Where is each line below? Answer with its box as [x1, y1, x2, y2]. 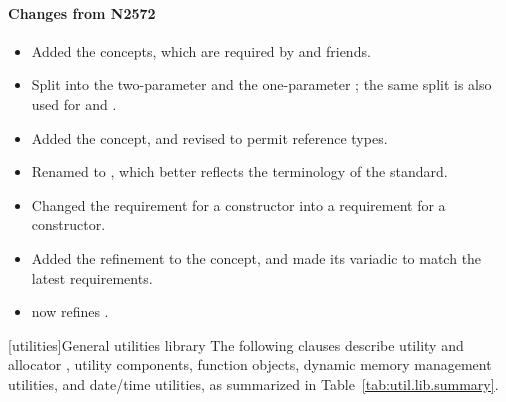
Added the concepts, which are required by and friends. [31, 40, 371, 61]
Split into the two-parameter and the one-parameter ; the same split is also [31, 74, 492, 95]
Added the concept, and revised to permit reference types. [31, 127, 388, 148]
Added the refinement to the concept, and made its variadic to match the [31, 247, 482, 268]
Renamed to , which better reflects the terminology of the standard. [31, 161, 448, 182]
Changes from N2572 [8, 2, 156, 23]
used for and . [31, 93, 117, 114]
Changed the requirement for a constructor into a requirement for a [31, 194, 446, 215]
